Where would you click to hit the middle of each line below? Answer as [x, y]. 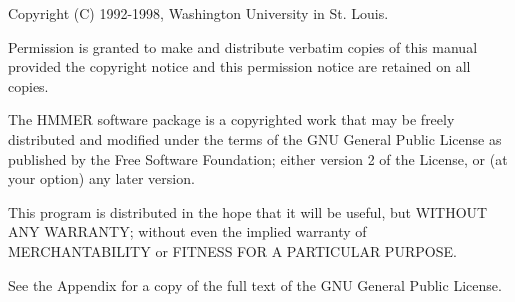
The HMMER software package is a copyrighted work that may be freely [231, 119]
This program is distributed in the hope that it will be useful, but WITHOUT [248, 211]
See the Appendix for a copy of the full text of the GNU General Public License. [255, 284]
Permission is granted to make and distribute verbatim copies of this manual [243, 46]
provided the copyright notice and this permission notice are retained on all [239, 66]
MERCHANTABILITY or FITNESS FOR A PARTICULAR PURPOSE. [232, 250]
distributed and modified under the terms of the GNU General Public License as [255, 138]
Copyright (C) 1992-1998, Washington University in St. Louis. [198, 13]
